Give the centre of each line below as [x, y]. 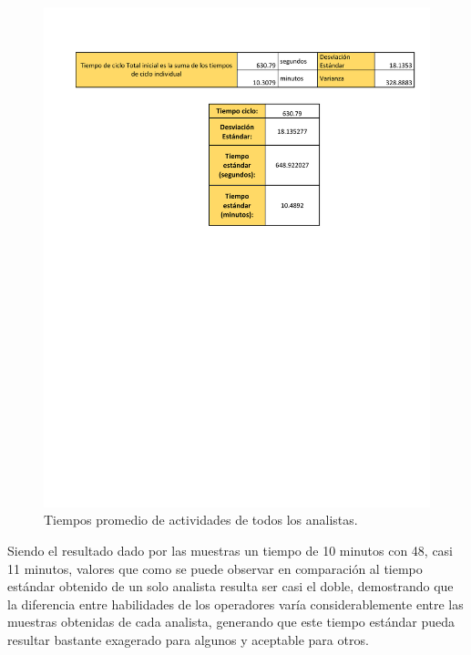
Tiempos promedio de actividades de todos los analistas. [201, 520]
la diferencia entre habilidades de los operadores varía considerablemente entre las [235, 604]
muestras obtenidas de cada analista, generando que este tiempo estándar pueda [231, 622]
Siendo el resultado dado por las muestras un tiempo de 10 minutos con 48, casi [230, 551]
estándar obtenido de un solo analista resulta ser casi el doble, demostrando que [230, 586]
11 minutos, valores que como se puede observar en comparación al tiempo [215, 568]
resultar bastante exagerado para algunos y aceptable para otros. [188, 640]
